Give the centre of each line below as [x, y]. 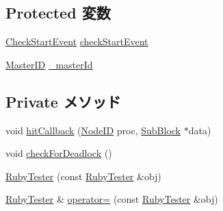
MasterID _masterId [49, 64]
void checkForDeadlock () [59, 153]
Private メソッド [63, 101]
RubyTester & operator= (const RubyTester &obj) [112, 199]
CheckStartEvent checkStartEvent [77, 41]
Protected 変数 [58, 13]
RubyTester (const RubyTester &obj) [83, 176]
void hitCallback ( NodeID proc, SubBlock [93, 130]
